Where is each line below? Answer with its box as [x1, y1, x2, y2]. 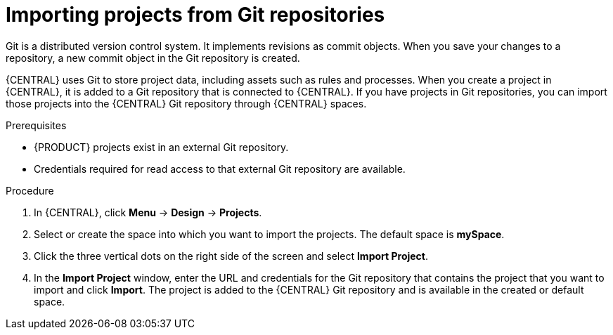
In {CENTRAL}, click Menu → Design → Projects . [34, 206, 262, 218]
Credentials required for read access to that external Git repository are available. [34, 162, 406, 175]
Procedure [6, 184, 54, 197]
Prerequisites [6, 119, 67, 131]
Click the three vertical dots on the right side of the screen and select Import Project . [34, 249, 429, 262]
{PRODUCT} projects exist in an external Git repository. [34, 140, 289, 153]
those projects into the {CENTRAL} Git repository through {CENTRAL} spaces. [6, 97, 367, 110]
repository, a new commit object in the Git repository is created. [6, 51, 300, 64]
